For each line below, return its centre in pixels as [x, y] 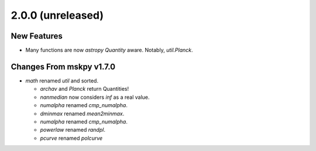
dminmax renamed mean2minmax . [82, 114]
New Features [37, 36]
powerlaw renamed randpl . [73, 130]
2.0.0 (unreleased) [57, 15]
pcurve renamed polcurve [71, 138]
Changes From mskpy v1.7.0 [63, 66]
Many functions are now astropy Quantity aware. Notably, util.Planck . [109, 50]
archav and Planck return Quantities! [85, 89]
